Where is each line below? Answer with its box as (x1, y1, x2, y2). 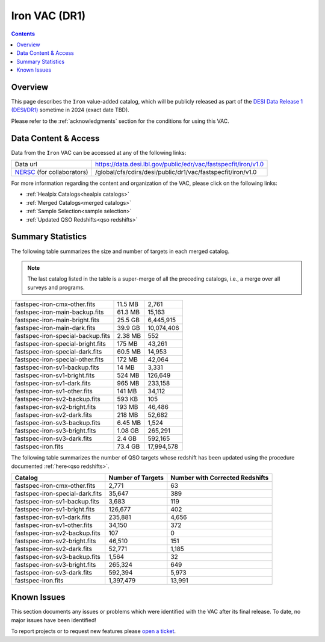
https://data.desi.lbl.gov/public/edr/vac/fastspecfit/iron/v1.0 (94, 160, 264, 169)
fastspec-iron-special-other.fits (14, 355, 104, 364)
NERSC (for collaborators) (14, 168, 88, 176)
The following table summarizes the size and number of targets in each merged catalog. (11, 248, 230, 255)
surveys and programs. (27, 284, 85, 291)
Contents (11, 30, 36, 37)
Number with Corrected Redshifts (170, 473, 269, 482)
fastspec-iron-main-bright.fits (14, 316, 99, 325)
